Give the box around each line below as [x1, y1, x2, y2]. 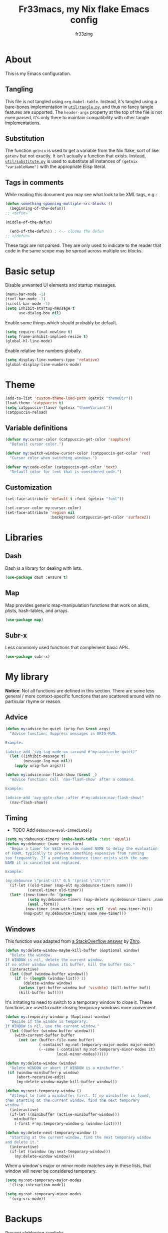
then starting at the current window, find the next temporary [5, 1098, 140, 1103]
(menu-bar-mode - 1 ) [5, 292, 46, 297]
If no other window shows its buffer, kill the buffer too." [5, 962, 135, 967]
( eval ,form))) [27, 902, 59, 907]
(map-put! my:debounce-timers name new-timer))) [23, 911, 126, 916]
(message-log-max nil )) [23, 758, 72, 764]
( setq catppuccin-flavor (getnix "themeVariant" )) [5, 405, 113, 410]
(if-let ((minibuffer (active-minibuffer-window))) [9, 1112, 120, 1117]
